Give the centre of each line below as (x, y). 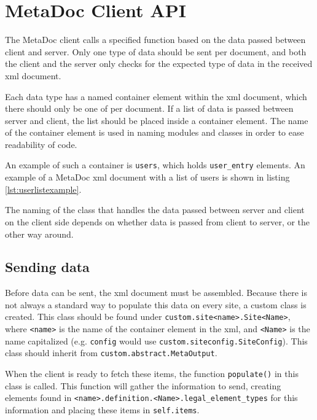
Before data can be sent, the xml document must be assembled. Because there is (156, 293)
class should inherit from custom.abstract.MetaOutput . (111, 353)
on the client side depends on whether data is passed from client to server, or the (158, 221)
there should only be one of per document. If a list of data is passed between (149, 108)
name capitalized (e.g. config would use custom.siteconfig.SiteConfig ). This (156, 340)
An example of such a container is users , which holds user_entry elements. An (155, 165)
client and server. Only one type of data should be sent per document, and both (156, 51)
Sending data (47, 267)
